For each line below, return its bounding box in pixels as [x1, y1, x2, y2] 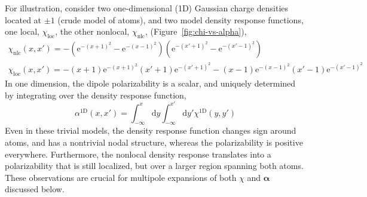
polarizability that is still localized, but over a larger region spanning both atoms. [5, 159, 304, 172]
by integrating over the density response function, [5, 88, 186, 101]
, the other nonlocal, [55, 25, 130, 38]
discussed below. [5, 183, 65, 195]
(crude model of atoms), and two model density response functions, [57, 13, 304, 26]
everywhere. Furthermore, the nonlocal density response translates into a [5, 147, 271, 160]
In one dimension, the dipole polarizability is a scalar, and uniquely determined [5, 76, 296, 89]
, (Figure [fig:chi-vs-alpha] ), [145, 25, 247, 38]
